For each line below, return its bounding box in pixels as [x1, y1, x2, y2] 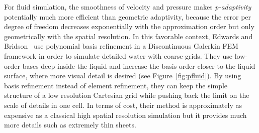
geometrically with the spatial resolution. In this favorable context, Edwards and [4, 31, 253, 41]
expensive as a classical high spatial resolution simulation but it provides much [4, 109, 247, 120]
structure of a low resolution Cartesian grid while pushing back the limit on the [4, 90, 249, 100]
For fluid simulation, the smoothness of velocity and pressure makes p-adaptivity [4, 2, 251, 12]
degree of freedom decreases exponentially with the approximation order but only [4, 21, 254, 32]
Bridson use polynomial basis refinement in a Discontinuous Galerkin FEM [4, 41, 238, 51]
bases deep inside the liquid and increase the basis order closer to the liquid [22, 60, 255, 71]
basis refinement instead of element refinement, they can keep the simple [4, 80, 228, 90]
